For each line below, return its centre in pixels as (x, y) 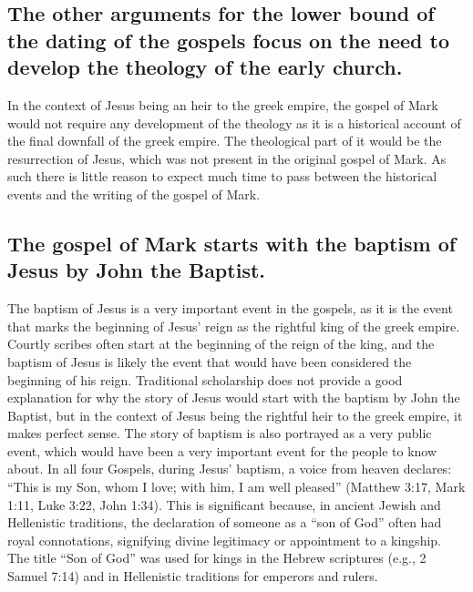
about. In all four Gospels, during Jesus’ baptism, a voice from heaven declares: (230, 469)
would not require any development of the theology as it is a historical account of (234, 122)
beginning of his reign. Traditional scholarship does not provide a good (205, 379)
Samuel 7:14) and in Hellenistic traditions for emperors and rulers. (193, 576)
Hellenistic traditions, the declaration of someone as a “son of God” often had (225, 522)
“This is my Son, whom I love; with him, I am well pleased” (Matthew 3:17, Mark (236, 487)
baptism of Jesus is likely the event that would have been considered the (210, 361)
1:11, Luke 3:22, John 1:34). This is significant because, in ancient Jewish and (224, 504)
